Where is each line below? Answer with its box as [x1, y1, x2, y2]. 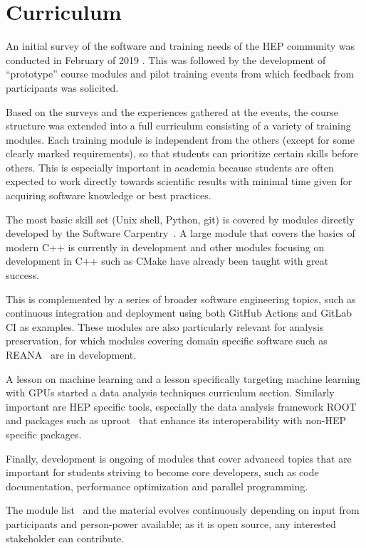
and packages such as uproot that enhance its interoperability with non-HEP [6, 413, 347, 428]
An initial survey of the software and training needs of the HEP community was [6, 38, 355, 53]
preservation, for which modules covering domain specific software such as [6, 333, 328, 348]
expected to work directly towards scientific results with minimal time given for [6, 174, 352, 189]
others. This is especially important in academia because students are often [6, 159, 334, 174]
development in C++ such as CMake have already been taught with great [6, 253, 329, 268]
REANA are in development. [6, 347, 137, 362]
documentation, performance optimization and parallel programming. [6, 478, 308, 493]
